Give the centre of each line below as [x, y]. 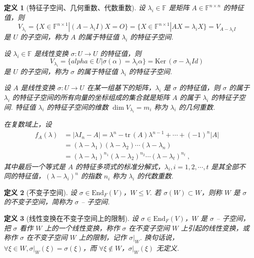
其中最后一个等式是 [35, 166]
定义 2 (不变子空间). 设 [41, 192]
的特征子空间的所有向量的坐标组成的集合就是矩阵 [91, 97]
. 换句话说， [159, 237]
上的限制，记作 [103, 237]
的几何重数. [197, 107]
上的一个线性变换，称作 [82, 228]
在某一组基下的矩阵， [121, 88]
